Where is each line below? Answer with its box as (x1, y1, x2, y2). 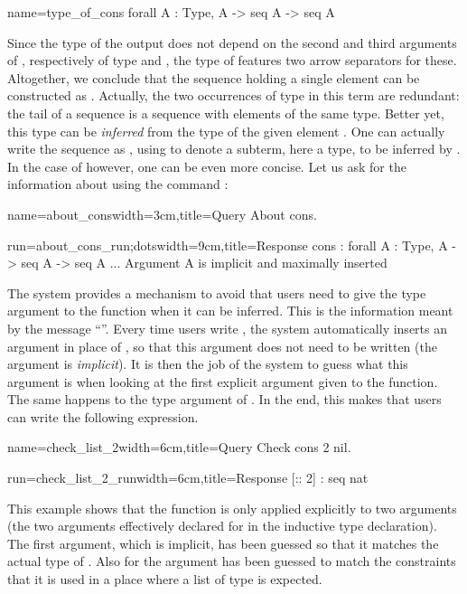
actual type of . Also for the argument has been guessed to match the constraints (7, 552, 456, 570)
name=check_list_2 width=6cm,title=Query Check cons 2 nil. (7, 438, 351, 457)
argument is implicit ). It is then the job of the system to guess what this (7, 354, 408, 373)
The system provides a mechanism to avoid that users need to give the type (7, 283, 426, 302)
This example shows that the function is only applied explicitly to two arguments (7, 498, 457, 517)
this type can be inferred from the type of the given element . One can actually (7, 121, 445, 140)
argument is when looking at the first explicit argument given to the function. (7, 372, 438, 391)
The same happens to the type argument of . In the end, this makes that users (7, 390, 442, 409)
